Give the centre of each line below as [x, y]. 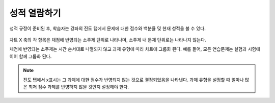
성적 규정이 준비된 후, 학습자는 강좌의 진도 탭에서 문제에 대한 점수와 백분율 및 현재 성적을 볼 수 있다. [107, 28]
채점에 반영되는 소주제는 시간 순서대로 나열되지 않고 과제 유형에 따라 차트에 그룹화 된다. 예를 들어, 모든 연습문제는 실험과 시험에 [135, 49]
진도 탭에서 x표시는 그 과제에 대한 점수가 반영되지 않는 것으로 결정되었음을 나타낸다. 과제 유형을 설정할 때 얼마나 [133, 80]
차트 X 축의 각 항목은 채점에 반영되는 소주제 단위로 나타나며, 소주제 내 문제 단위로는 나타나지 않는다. [108, 40]
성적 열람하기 [35, 13]
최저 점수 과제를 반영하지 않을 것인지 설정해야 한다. [79, 87]
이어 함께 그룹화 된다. [31, 56]
